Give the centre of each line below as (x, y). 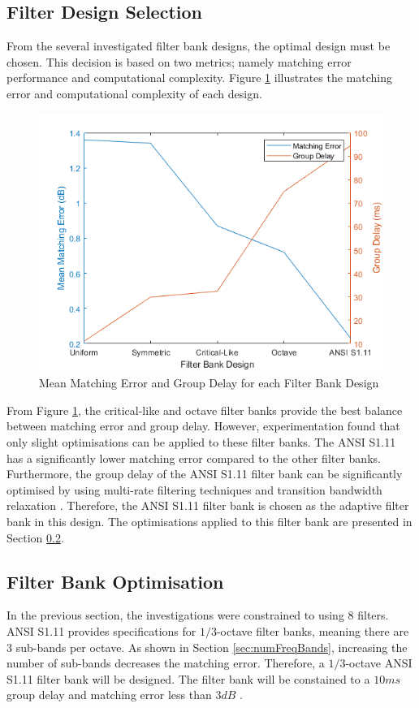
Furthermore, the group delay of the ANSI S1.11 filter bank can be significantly (205, 474)
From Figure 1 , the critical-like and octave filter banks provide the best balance (205, 410)
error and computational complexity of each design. (134, 93)
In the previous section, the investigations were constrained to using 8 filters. (198, 615)
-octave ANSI (379, 663)
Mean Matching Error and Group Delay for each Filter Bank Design (209, 383)
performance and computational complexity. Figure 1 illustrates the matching (199, 78)
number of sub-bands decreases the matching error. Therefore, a (166, 663)
